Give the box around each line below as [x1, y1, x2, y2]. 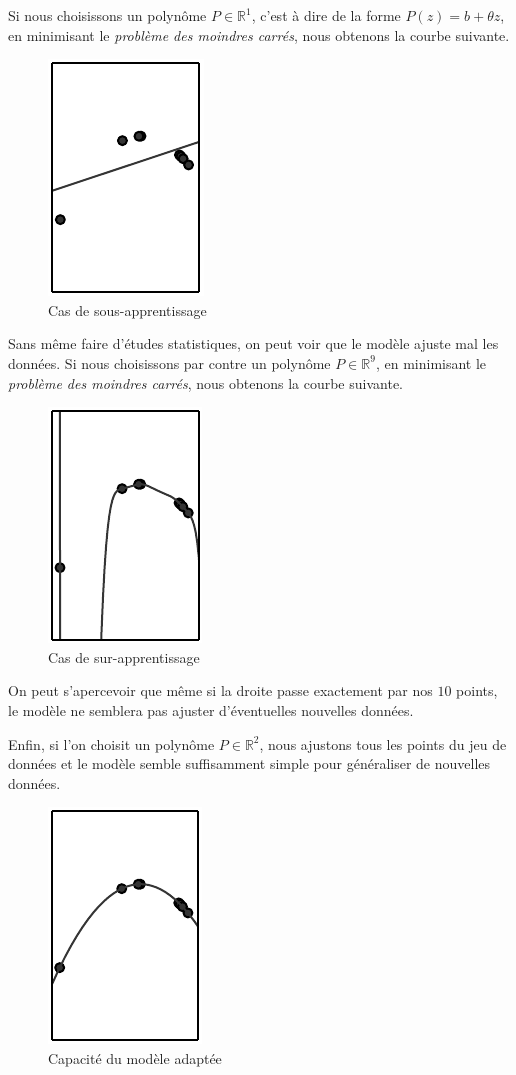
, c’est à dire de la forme [251, 5, 401, 25]
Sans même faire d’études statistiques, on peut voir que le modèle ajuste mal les [8, 333, 499, 354]
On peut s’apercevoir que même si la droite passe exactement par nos [8, 680, 433, 701]
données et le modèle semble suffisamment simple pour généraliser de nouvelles [8, 753, 491, 774]
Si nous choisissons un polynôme [8, 5, 207, 25]
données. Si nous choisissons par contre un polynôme [8, 352, 331, 373]
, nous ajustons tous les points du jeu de [259, 733, 507, 754]
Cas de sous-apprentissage [48, 299, 207, 320]
